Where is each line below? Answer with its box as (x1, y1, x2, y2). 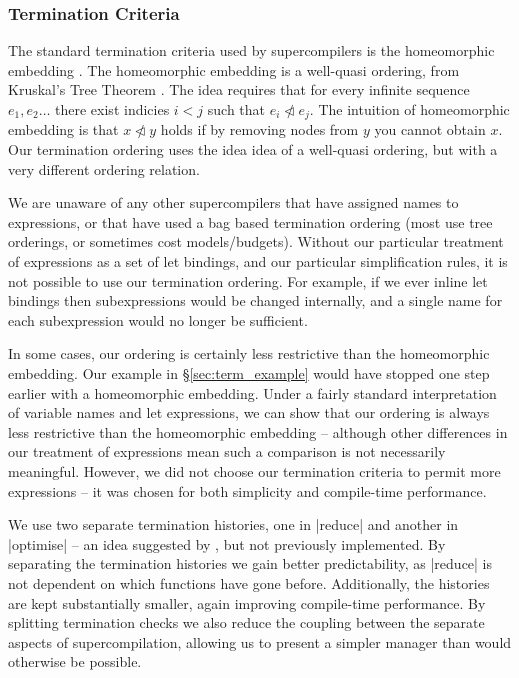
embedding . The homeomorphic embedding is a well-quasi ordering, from (8, 59, 460, 80)
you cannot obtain (374, 119, 486, 140)
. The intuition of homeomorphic (309, 99, 510, 119)
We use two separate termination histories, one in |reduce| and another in (8, 514, 459, 535)
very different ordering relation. (8, 158, 200, 179)
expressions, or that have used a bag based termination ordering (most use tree (8, 211, 493, 232)
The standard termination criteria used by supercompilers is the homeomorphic (8, 40, 495, 61)
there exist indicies (55, 99, 170, 119)
